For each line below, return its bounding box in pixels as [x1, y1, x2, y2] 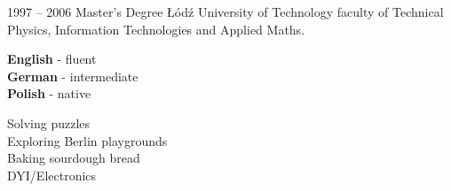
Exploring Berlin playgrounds [7, 131, 168, 149]
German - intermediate [7, 66, 138, 85]
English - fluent [7, 50, 97, 68]
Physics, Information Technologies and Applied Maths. [7, 19, 305, 38]
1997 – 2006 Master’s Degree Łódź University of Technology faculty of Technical [7, 3, 444, 20]
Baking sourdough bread [7, 149, 140, 167]
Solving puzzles [7, 113, 91, 132]
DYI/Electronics [7, 165, 97, 184]
